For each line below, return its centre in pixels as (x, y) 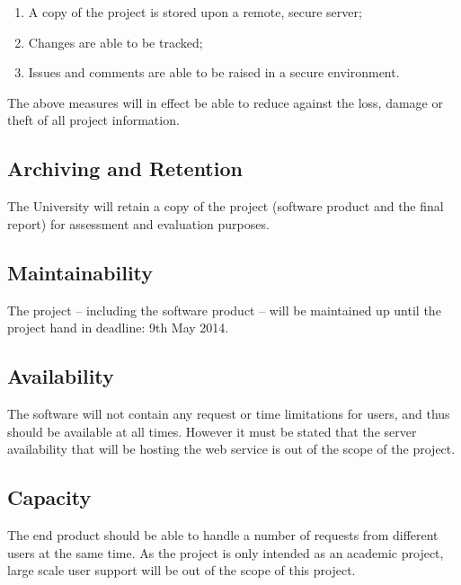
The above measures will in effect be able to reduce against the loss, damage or (225, 102)
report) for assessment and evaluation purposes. (138, 223)
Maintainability (80, 272)
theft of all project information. (93, 120)
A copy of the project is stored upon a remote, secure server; (195, 12)
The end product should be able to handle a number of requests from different (223, 534)
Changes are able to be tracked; (115, 42)
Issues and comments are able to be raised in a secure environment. (214, 72)
